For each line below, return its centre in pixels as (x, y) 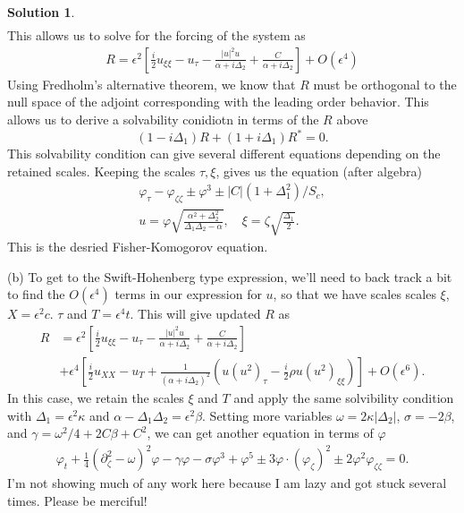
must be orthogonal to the (385, 84)
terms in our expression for (188, 294)
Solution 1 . (41, 12)
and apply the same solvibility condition (344, 398)
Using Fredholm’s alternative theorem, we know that (152, 84)
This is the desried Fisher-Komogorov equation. (138, 247)
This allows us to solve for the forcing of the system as (156, 35)
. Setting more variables (267, 415)
